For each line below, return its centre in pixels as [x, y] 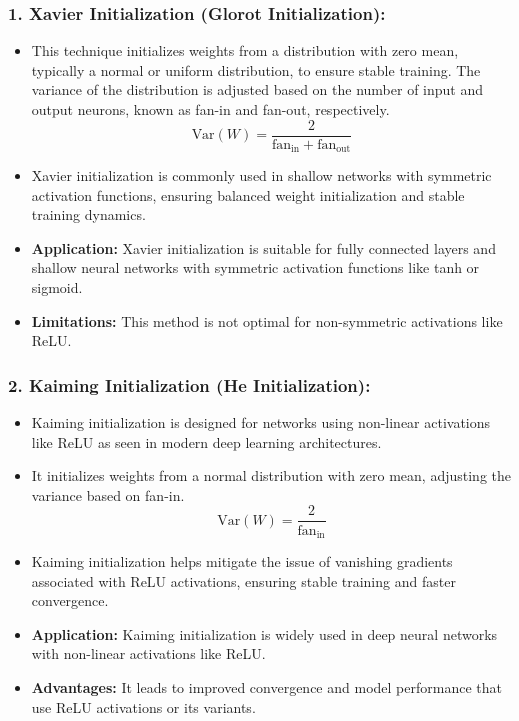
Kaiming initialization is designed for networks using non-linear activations [261, 422]
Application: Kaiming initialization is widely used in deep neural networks [264, 633]
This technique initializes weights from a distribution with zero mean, [245, 50]
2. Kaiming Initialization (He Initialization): [189, 384]
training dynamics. [88, 214]
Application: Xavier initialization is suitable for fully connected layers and [263, 247]
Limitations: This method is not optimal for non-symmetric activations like [267, 320]
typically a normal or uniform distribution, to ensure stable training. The [256, 69]
